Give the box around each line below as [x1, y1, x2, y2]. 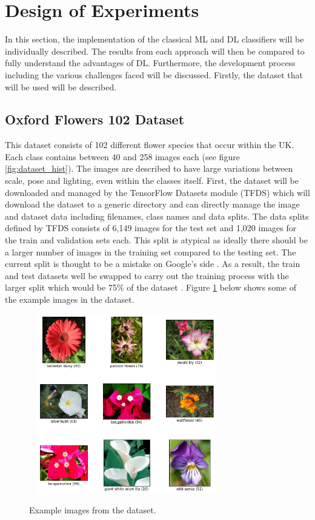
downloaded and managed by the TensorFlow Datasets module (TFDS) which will [5, 186, 310, 198]
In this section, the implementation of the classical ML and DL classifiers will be [5, 33, 304, 46]
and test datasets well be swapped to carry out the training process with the [5, 269, 289, 282]
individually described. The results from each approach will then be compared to [5, 44, 305, 57]
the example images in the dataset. [5, 293, 134, 306]
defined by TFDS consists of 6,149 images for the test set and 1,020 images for [5, 221, 297, 234]
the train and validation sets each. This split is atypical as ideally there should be [5, 234, 308, 246]
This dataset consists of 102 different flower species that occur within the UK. [5, 138, 294, 151]
